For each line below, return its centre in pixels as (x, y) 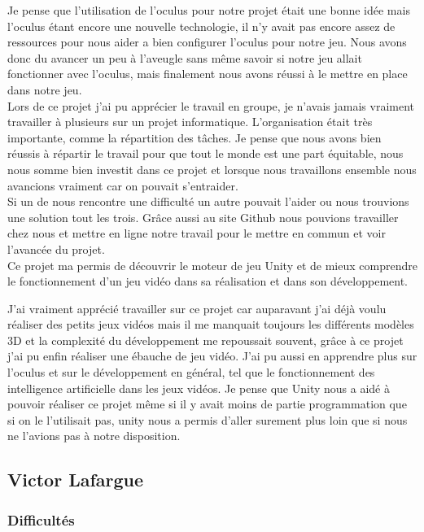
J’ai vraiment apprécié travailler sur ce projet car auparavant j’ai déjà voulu (197, 308)
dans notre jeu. (45, 89)
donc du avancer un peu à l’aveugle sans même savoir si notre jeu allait (185, 57)
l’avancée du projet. (56, 249)
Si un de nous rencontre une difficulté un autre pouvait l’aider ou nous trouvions (208, 201)
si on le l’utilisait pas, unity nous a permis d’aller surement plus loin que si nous (208, 419)
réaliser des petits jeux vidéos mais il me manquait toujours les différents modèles (211, 324)
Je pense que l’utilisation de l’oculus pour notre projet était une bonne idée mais (209, 10)
